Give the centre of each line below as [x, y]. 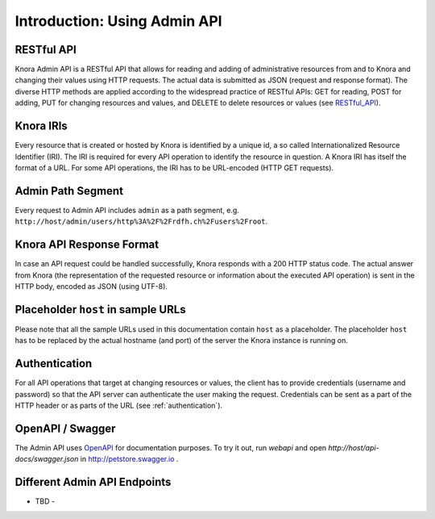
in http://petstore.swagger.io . [129, 459]
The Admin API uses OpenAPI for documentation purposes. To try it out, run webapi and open [171, 447]
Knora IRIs [41, 126]
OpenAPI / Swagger [65, 428]
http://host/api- [354, 447]
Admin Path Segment [69, 191]
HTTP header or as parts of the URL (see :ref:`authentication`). [119, 405]
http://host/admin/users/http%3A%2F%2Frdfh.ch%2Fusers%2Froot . [141, 221]
